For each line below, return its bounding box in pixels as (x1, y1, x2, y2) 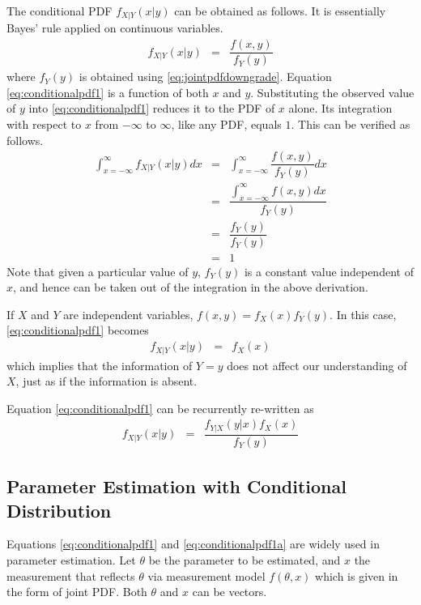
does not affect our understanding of (227, 356, 407, 373)
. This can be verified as (291, 115, 410, 132)
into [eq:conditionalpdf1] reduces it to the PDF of (28, 100, 275, 117)
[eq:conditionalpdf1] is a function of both (6, 83, 209, 100)
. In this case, (330, 305, 397, 322)
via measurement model (147, 567, 266, 584)
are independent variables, (63, 305, 193, 322)
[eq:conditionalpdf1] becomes (6, 322, 149, 339)
